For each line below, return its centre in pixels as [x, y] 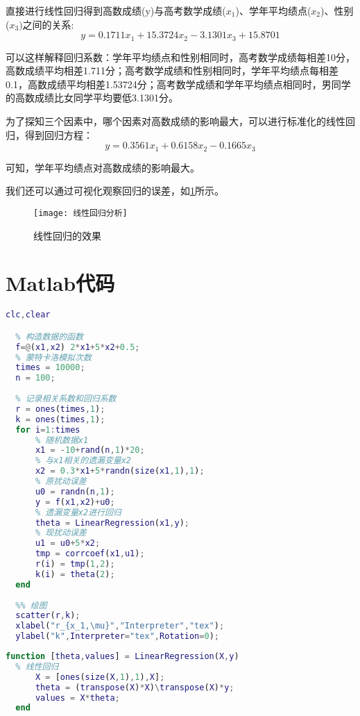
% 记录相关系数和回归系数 [66, 399]
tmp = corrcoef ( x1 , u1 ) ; [90, 554]
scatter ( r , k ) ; [48, 616]
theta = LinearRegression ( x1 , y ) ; [112, 523]
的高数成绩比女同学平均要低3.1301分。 [92, 98]
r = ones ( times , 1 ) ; [60, 409]
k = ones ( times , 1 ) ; [60, 419]
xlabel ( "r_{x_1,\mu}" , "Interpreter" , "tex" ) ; [120, 626]
